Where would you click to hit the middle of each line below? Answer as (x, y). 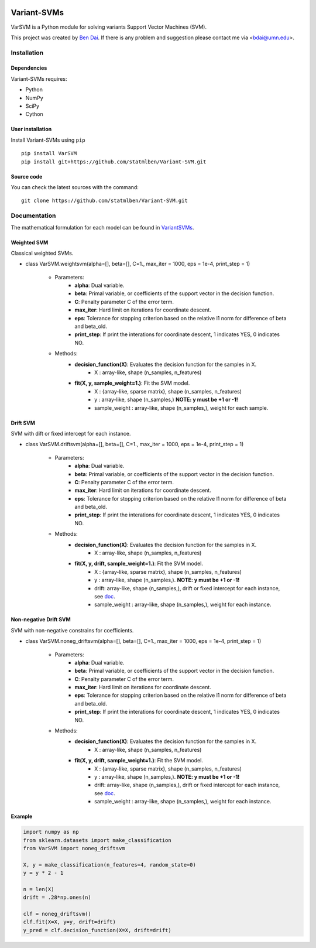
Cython (34, 114)
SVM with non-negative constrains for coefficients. (72, 630)
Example (22, 816)
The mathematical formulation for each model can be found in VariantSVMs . (102, 227)
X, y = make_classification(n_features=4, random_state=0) (109, 865)
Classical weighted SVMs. (42, 253)
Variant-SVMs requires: (39, 78)
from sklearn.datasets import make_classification (97, 840)
